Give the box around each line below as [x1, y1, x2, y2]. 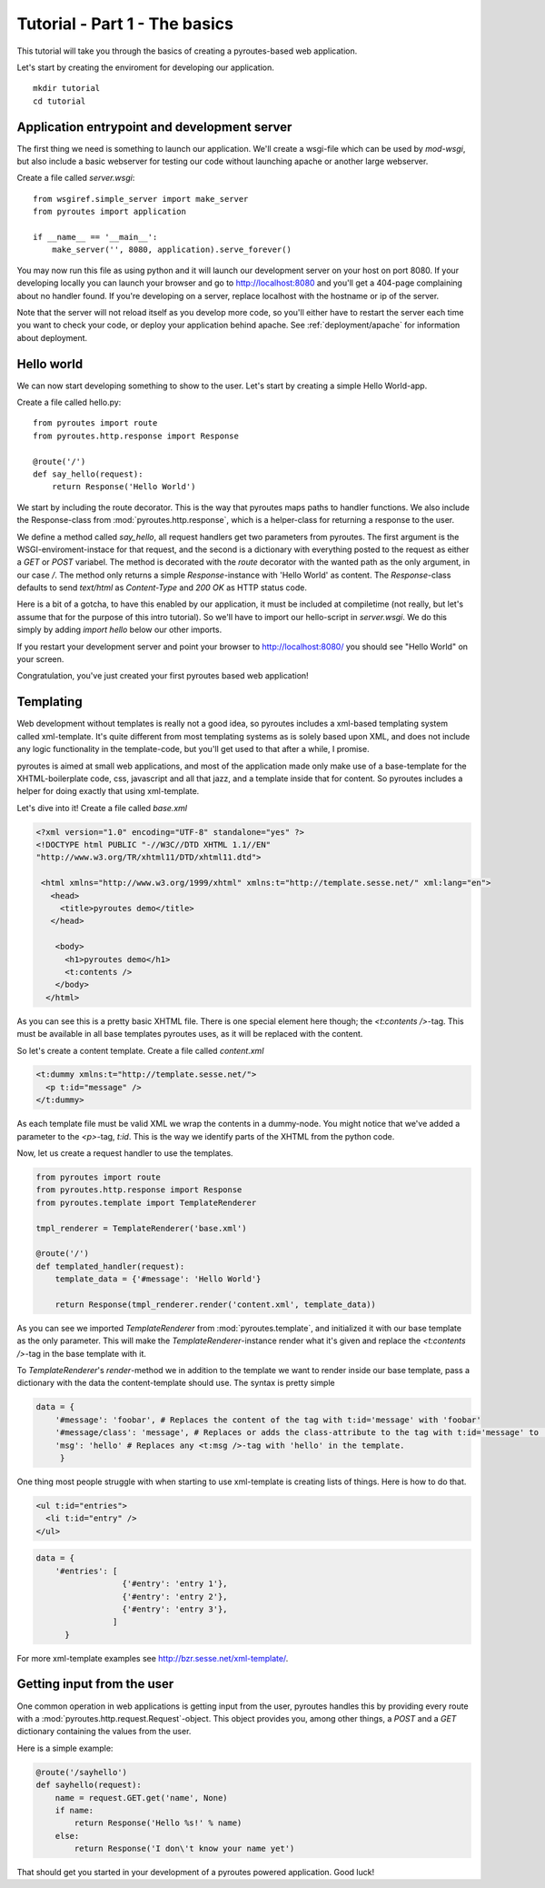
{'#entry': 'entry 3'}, [122, 1603, 228, 1614]
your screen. [16, 654, 64, 665]
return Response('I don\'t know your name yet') [74, 1843, 295, 1854]
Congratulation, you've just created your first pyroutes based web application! [16, 670, 309, 681]
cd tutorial [33, 95, 86, 106]
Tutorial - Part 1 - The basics [16, 14, 233, 34]
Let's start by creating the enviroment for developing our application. [16, 62, 274, 73]
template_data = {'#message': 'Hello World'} [54, 1274, 262, 1284]
